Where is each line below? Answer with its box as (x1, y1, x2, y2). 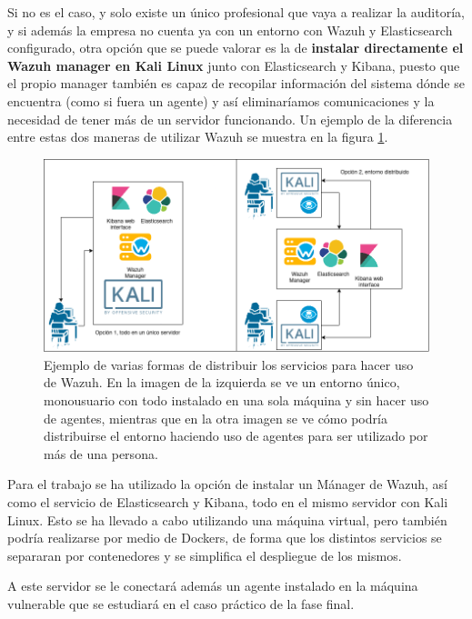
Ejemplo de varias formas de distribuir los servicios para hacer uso (44, 354, 414, 374)
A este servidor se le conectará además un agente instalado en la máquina (7, 576, 418, 595)
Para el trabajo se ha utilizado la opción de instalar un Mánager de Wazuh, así (7, 474, 448, 494)
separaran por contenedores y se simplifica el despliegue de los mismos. (7, 545, 402, 564)
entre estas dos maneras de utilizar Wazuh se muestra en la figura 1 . (7, 127, 388, 146)
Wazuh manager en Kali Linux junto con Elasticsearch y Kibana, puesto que (7, 55, 460, 75)
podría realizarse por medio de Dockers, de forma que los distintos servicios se (7, 528, 442, 547)
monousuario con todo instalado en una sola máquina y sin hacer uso (44, 391, 429, 410)
